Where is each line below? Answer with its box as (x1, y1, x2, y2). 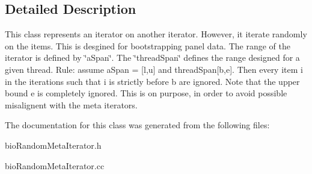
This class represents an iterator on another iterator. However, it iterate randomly (5, 28, 307, 40)
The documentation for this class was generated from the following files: (5, 119, 270, 131)
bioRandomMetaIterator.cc (5, 159, 105, 172)
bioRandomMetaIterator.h (5, 138, 102, 151)
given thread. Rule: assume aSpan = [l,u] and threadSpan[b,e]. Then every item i (5, 63, 303, 75)
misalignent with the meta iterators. (5, 98, 138, 111)
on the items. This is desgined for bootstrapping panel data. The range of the (5, 39, 290, 52)
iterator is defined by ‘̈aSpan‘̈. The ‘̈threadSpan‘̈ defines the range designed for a (5, 51, 300, 64)
